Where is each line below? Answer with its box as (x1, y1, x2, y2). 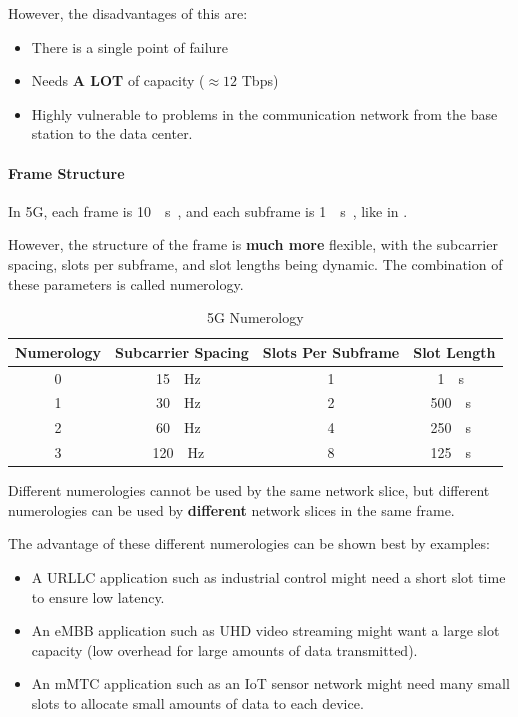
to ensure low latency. (31, 586, 165, 607)
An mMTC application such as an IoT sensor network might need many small (31, 673, 510, 694)
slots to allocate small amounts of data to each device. (31, 692, 364, 713)
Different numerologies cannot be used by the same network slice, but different (8, 480, 490, 501)
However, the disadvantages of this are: (8, 3, 248, 23)
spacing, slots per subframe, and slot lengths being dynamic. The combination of (8, 253, 503, 274)
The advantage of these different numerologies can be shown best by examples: (8, 533, 490, 554)
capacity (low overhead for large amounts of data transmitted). (31, 639, 418, 660)
